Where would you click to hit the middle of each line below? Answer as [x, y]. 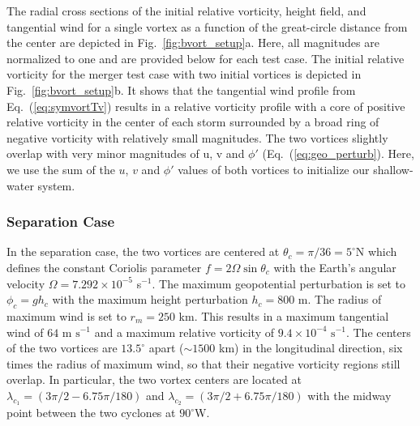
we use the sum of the [61, 169]
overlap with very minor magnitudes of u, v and [126, 153]
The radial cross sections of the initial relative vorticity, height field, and [186, 11]
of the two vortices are [62, 348]
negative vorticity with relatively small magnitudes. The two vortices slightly [197, 137]
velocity [26, 283]
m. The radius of [340, 299]
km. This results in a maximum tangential [284, 315]
